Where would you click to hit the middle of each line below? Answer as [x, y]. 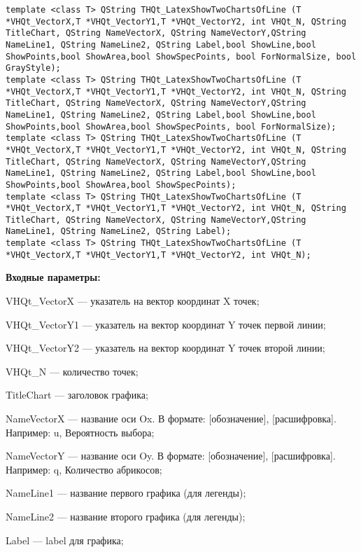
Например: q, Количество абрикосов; [84, 469]
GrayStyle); [33, 68]
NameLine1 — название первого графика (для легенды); [126, 493]
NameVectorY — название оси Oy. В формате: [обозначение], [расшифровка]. [171, 456]
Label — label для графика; [65, 540]
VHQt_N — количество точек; [72, 371]
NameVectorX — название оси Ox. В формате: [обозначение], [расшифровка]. [171, 418]
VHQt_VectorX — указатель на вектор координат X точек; [133, 301]
